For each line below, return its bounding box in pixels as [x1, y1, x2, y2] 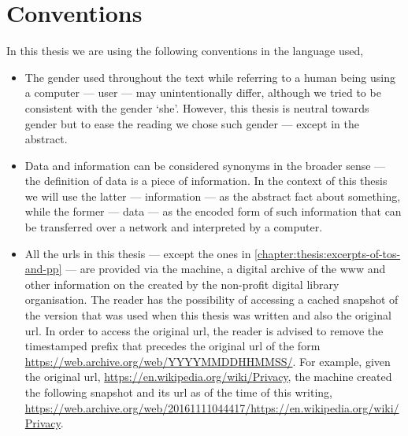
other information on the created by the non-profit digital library [24, 275, 339, 292]
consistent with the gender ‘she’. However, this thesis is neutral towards [24, 99, 369, 116]
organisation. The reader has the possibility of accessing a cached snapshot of [24, 291, 399, 308]
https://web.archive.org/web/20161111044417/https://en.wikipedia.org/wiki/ [24, 399, 399, 416]
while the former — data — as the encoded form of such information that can [24, 203, 402, 220]
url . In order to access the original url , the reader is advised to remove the [24, 322, 384, 338]
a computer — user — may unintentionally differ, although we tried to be [24, 84, 381, 101]
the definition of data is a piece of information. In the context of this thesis [24, 172, 388, 189]
